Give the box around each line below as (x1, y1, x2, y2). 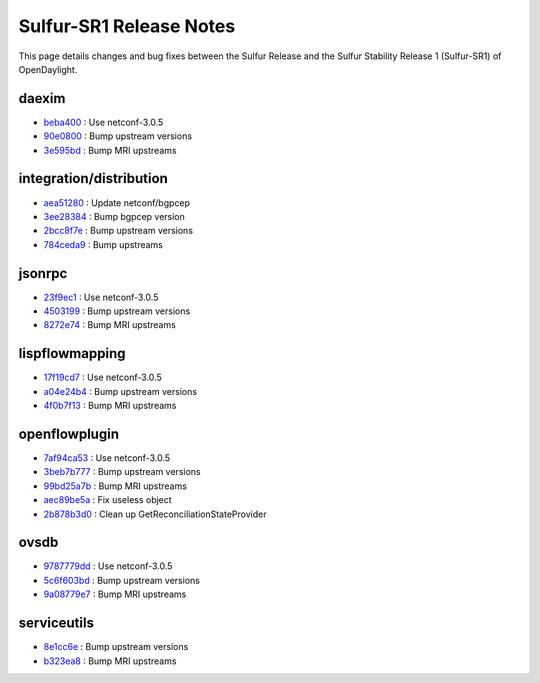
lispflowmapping (18, 345, 126, 362)
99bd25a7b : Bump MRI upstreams (43, 480, 187, 492)
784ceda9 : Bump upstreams (43, 238, 164, 250)
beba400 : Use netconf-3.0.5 (43, 116, 164, 128)
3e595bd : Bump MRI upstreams (43, 144, 177, 156)
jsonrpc (18, 265, 68, 282)
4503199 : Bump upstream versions (43, 305, 191, 317)
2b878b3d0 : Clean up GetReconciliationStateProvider (43, 508, 267, 520)
